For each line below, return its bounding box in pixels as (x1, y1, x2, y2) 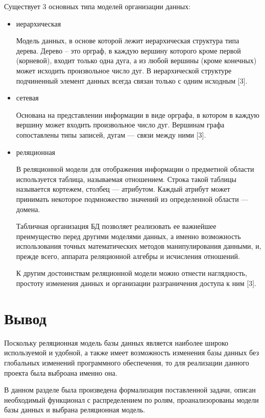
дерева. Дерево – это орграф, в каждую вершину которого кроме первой (16, 45, 241, 56)
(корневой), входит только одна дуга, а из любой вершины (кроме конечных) (16, 55, 257, 66)
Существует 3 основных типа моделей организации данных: (4, 1, 191, 11)
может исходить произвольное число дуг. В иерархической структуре (16, 65, 232, 75)
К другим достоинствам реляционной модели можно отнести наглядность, (16, 268, 247, 278)
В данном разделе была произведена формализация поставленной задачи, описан (4, 384, 256, 395)
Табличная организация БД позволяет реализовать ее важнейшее (16, 221, 216, 231)
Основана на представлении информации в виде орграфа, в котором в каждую (16, 109, 259, 120)
